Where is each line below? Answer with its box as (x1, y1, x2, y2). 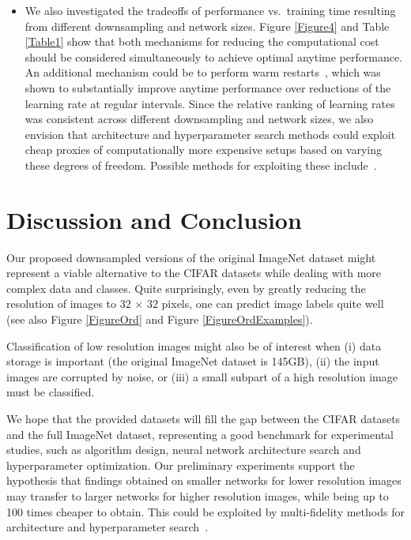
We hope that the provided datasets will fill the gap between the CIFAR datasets (6, 411, 401, 426)
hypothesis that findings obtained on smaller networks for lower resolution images (6, 472, 402, 489)
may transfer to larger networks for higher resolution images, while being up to (6, 487, 389, 504)
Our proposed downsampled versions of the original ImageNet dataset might (6, 249, 376, 265)
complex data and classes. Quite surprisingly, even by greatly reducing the (6, 279, 366, 296)
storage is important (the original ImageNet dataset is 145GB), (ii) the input (6, 353, 379, 369)
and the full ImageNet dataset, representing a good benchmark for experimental (6, 426, 394, 442)
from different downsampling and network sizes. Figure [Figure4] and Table (25, 17, 390, 34)
